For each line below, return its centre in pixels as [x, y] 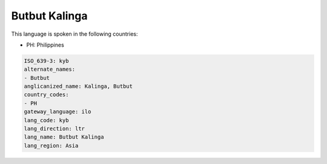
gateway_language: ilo [58, 112]
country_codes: [46, 95]
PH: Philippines [45, 45]
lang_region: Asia [51, 146]
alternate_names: [50, 69]
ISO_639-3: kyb [46, 61]
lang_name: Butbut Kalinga [64, 137]
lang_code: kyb [46, 120]
